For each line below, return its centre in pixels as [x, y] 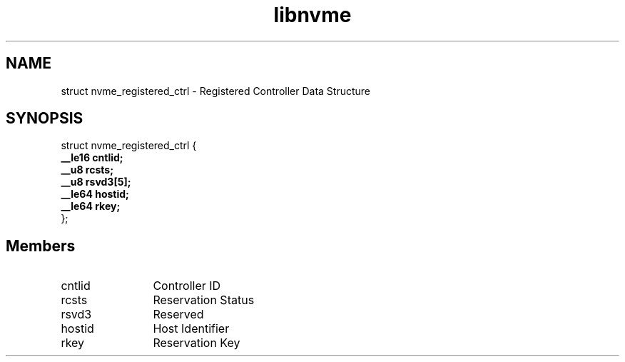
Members [41, 246]
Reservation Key [197, 343]
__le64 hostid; [95, 194]
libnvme [312, 15]
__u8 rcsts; [87, 170]
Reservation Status [204, 300]
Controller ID [187, 286]
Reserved [178, 315]
